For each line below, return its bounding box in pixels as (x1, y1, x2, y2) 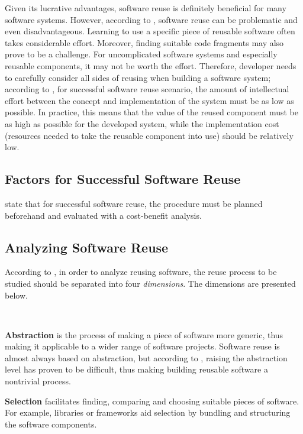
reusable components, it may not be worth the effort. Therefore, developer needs (5, 59, 296, 72)
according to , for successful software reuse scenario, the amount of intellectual (5, 83, 289, 95)
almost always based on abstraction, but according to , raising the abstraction (5, 351, 288, 364)
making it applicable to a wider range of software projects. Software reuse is (5, 340, 280, 352)
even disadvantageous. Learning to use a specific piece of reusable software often (5, 25, 295, 37)
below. (5, 289, 28, 301)
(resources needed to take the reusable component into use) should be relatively (5, 129, 294, 141)
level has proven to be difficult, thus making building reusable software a (5, 363, 268, 375)
